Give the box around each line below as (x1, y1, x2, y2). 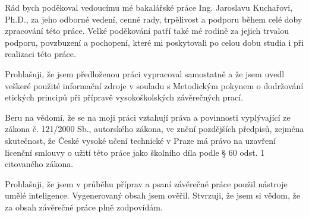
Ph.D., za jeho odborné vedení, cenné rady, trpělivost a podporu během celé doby (5, 12, 302, 25)
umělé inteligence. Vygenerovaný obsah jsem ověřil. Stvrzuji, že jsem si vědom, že (5, 189, 300, 202)
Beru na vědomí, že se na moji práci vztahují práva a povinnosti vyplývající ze (5, 111, 291, 123)
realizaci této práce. (5, 48, 76, 60)
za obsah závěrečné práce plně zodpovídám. (5, 200, 163, 213)
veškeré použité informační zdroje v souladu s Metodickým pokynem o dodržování (5, 79, 304, 92)
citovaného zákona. (5, 158, 74, 170)
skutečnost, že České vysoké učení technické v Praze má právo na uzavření (5, 134, 276, 146)
